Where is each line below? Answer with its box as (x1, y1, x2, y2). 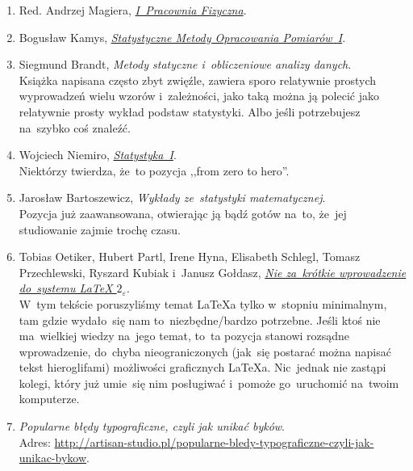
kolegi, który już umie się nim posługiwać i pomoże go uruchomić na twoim (19, 374, 399, 391)
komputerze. (19, 390, 80, 407)
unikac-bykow (19, 449, 87, 466)
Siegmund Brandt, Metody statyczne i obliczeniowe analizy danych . (19, 56, 352, 73)
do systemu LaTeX (19, 280, 113, 296)
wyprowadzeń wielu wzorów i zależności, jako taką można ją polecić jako (19, 87, 379, 104)
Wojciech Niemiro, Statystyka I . (19, 146, 177, 163)
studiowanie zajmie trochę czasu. (19, 221, 181, 238)
